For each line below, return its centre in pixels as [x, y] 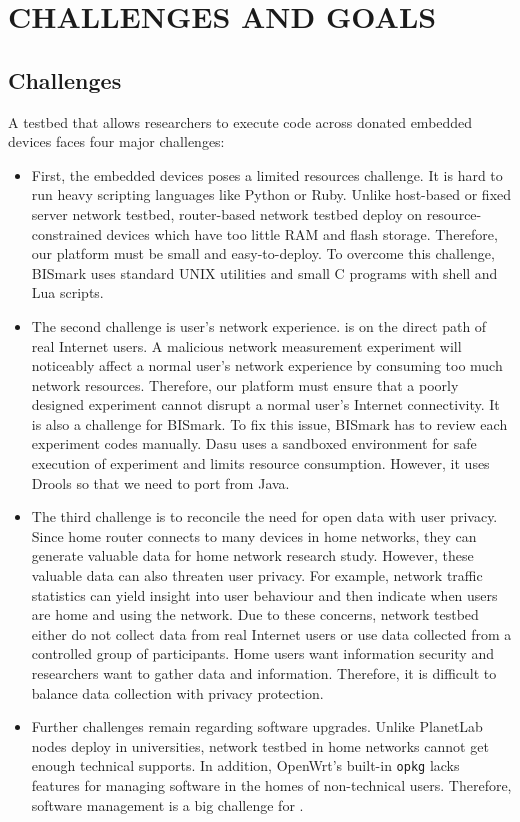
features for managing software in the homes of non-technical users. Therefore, [271, 785]
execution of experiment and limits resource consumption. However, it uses [260, 463]
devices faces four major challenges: [116, 141]
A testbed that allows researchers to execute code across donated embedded [240, 121]
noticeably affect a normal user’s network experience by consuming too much [267, 365]
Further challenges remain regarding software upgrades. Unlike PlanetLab [257, 726]
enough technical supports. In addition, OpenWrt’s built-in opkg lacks [245, 765]
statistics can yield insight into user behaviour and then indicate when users [264, 594]
